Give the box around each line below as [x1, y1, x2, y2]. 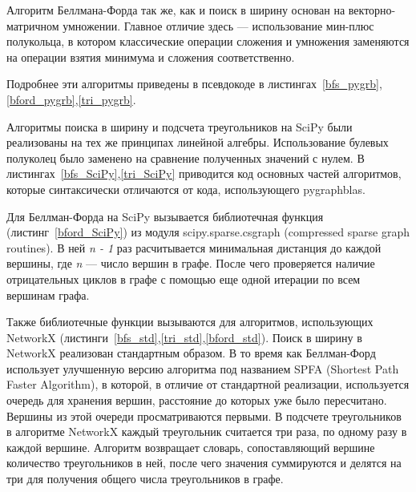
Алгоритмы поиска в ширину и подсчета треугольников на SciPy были [6, 118, 353, 135]
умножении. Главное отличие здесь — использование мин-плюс [63, 17, 374, 34]
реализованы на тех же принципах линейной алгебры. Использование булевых [6, 134, 389, 151]
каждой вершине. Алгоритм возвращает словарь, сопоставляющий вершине [6, 438, 375, 455]
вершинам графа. [6, 286, 90, 303]
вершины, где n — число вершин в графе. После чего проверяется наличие [6, 255, 375, 272]
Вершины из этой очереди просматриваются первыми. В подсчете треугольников [6, 407, 402, 424]
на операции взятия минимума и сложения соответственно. [6, 48, 295, 65]
